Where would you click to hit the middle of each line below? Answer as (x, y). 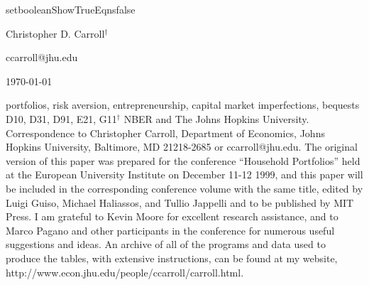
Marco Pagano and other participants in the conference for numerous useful (170, 230)
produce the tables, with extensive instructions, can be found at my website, (172, 258)
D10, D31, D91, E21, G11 (61, 118)
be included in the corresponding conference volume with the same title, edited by (184, 188)
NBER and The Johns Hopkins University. (216, 118)
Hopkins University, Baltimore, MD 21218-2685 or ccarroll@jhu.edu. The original (182, 147)
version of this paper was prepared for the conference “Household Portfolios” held (183, 160)
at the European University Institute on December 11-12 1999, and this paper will (184, 174)
